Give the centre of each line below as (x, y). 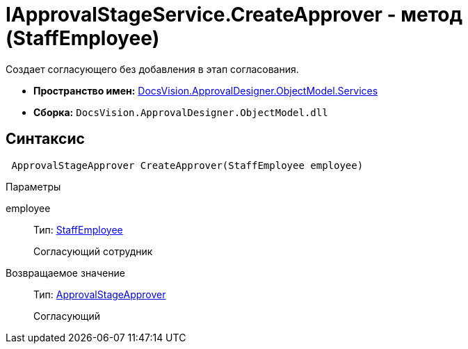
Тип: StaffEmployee (78, 229)
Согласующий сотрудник (93, 251)
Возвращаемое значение (65, 273)
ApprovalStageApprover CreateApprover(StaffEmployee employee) (187, 165)
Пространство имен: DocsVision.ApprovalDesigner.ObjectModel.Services (206, 90)
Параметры (33, 186)
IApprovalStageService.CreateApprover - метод (234, 15)
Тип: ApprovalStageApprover (100, 294)
